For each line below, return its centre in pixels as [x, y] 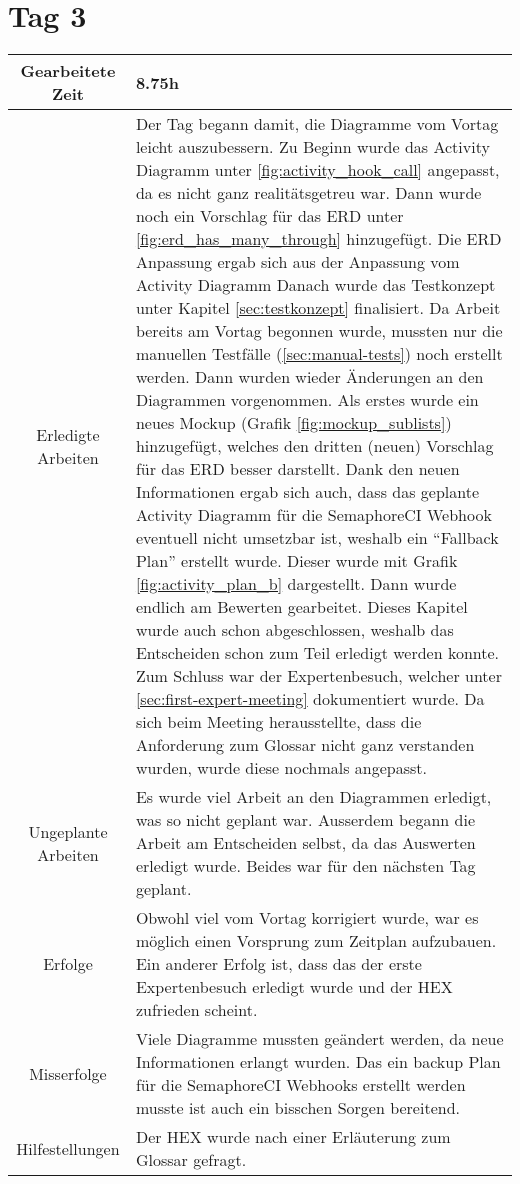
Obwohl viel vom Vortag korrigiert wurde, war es [307, 918]
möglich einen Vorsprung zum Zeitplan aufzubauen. [316, 941]
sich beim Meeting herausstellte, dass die [278, 722]
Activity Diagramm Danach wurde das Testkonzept [315, 285]
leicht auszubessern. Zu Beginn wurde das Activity [312, 147]
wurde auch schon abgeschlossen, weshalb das [294, 630]
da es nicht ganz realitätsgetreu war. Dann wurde [308, 193]
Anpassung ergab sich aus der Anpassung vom [297, 262]
